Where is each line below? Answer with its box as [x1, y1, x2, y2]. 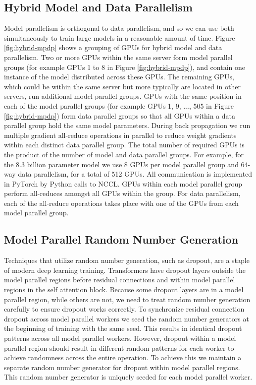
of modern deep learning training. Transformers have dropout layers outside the [4, 264, 246, 275]
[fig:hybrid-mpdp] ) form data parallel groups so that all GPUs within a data [4, 110, 236, 121]
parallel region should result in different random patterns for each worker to [4, 342, 234, 353]
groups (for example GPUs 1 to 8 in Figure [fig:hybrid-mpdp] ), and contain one [4, 62, 245, 72]
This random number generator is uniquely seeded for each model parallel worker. [4, 372, 253, 382]
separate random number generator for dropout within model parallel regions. [4, 362, 240, 372]
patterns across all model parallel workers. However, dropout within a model [4, 333, 236, 343]
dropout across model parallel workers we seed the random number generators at [4, 313, 249, 323]
